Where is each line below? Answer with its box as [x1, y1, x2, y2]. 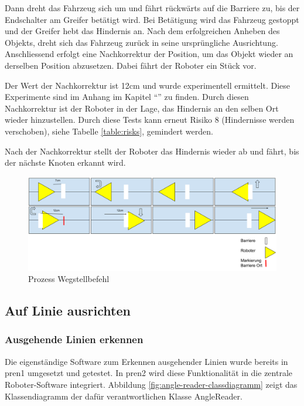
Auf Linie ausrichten [5, 301, 131, 320]
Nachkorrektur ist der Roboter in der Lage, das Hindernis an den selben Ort [5, 102, 279, 114]
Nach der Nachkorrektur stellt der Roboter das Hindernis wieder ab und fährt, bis [5, 145, 299, 157]
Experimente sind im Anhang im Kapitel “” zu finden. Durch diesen [5, 90, 249, 103]
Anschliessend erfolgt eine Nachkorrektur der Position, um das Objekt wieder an [5, 48, 293, 60]
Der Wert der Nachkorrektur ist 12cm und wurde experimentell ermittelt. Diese [5, 79, 290, 91]
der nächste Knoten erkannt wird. [5, 156, 126, 169]
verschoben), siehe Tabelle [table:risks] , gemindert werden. [5, 125, 213, 137]
